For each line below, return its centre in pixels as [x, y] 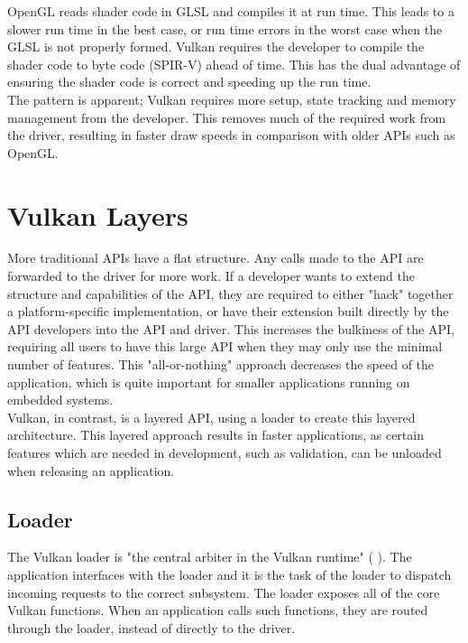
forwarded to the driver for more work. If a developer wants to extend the [211, 276]
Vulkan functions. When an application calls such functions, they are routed [218, 610]
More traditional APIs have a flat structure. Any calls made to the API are [216, 258]
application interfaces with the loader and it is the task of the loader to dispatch [229, 574]
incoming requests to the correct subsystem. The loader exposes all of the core [224, 592]
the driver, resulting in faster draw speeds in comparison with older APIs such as [231, 135]
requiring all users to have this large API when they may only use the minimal [225, 346]
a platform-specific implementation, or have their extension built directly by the [228, 311]
